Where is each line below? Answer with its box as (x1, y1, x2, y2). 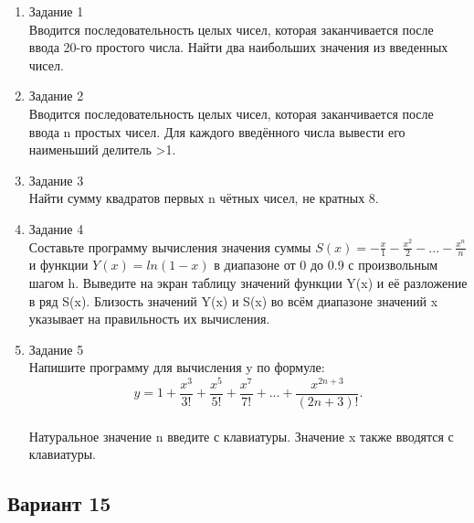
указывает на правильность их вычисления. (28, 309, 270, 328)
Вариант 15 (7, 489, 111, 518)
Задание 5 (28, 339, 84, 358)
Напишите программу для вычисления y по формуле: (28, 358, 325, 377)
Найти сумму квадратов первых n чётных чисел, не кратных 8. (28, 188, 379, 208)
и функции (28, 255, 89, 274)
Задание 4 (28, 219, 84, 238)
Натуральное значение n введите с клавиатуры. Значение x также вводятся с (28, 426, 454, 445)
